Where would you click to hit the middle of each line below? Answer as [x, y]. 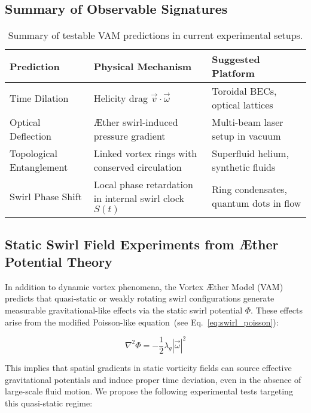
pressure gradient [129, 136]
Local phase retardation [143, 185]
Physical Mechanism [143, 66]
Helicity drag [121, 98]
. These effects [277, 310]
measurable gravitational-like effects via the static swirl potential [124, 310]
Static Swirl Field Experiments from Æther [142, 244]
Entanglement [39, 167]
